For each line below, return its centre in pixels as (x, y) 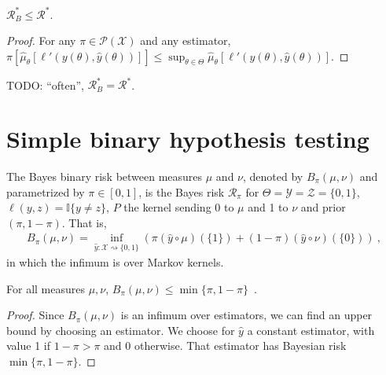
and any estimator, (186, 40)
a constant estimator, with (311, 330)
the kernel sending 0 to (179, 207)
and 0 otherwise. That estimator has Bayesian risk (225, 346)
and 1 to (268, 207)
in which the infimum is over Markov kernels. (115, 262)
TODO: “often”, (45, 85)
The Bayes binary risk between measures (105, 176)
